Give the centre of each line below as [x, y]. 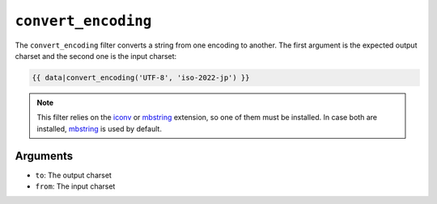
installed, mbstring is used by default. [99, 128]
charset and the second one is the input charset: [96, 56]
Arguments [44, 156]
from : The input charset [75, 186]
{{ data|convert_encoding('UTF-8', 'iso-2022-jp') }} [141, 77]
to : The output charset [74, 175]
